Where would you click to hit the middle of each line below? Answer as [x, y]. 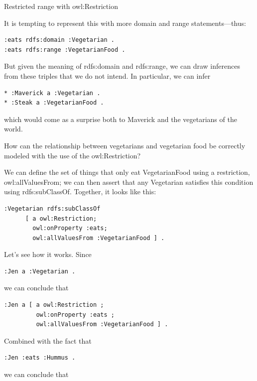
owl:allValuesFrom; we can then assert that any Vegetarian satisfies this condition [129, 182]
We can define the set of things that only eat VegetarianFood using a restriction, [127, 172]
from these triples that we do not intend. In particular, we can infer [107, 75]
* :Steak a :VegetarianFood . [54, 103]
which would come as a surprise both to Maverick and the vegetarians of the [121, 119]
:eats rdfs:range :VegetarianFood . [65, 50]
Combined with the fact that [48, 340]
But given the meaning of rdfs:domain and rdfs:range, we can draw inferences [122, 66]
